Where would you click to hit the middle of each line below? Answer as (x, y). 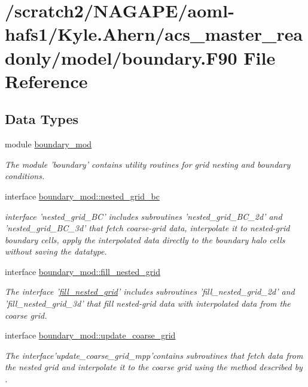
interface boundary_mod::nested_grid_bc (82, 196)
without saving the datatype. (56, 251)
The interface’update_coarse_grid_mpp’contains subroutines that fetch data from (154, 355)
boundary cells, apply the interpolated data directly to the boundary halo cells (145, 239)
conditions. (25, 176)
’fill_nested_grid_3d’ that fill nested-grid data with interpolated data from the (148, 303)
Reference (46, 81)
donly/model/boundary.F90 (121, 57)
